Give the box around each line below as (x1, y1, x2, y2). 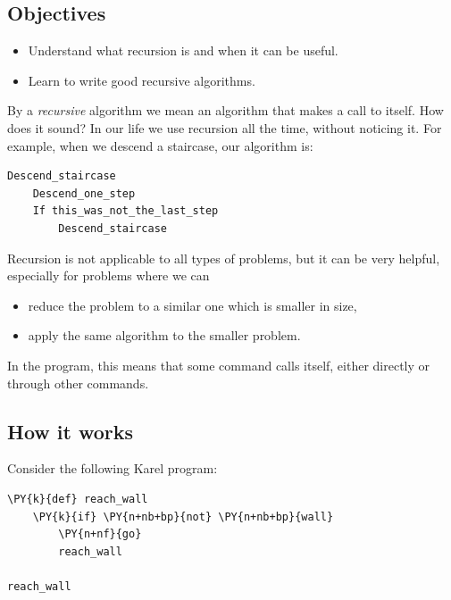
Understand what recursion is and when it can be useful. (28, 41, 338, 60)
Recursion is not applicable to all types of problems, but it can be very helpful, (7, 248, 440, 267)
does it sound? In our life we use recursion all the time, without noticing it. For (7, 118, 442, 137)
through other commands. (7, 373, 149, 392)
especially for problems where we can (7, 266, 210, 285)
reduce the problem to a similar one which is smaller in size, (28, 296, 357, 314)
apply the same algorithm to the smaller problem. (28, 326, 301, 345)
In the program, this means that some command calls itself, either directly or (7, 355, 430, 374)
